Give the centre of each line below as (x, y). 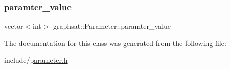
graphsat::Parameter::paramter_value (112, 26)
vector (14, 26)
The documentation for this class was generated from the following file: (115, 43)
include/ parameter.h (36, 60)
